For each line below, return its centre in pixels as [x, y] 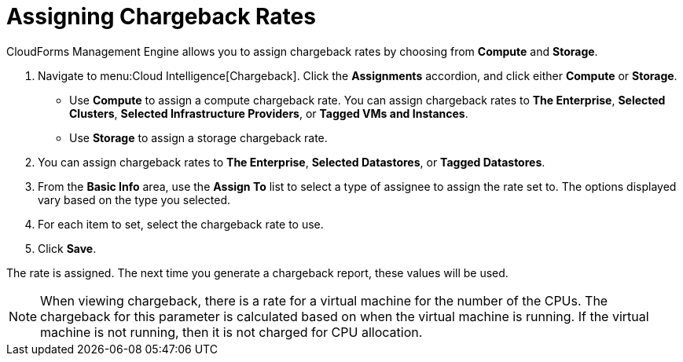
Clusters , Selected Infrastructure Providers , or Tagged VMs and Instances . [269, 113]
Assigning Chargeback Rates [161, 16]
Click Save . [67, 248]
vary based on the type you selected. [134, 199]
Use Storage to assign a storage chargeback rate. [198, 137]
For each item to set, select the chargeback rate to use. [181, 224]
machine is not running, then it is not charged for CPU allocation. [231, 332]
